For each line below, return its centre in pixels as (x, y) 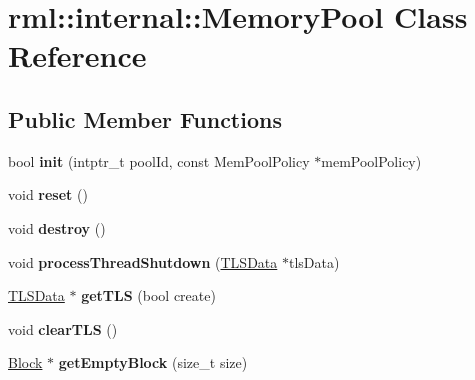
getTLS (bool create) (148, 295)
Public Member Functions (145, 118)
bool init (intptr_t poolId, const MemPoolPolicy (159, 160)
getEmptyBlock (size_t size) (153, 362)
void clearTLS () (63, 328)
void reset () (48, 194)
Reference (77, 55)
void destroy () (57, 227)
